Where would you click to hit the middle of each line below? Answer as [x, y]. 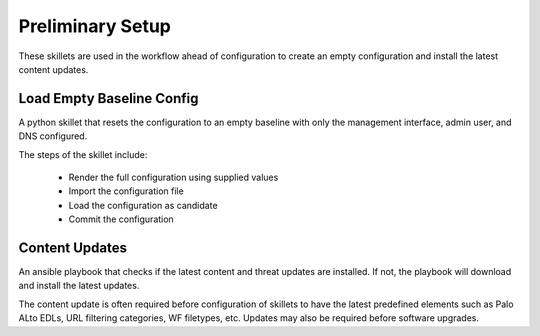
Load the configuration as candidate [143, 205]
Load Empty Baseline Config [108, 98]
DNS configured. [53, 136]
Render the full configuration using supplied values [173, 177]
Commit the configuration [121, 219]
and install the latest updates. [79, 286]
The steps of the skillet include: [83, 154]
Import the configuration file [126, 191]
